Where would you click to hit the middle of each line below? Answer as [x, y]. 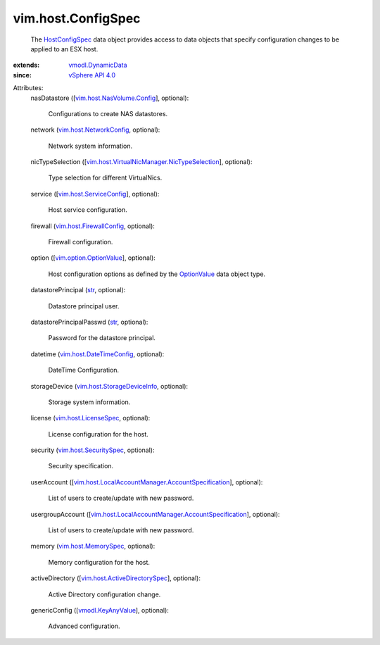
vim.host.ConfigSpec [77, 18]
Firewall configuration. [81, 242]
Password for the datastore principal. [102, 338]
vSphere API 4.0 [92, 75]
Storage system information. [89, 402]
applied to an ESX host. [64, 49]
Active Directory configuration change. [104, 594]
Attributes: [28, 88]
